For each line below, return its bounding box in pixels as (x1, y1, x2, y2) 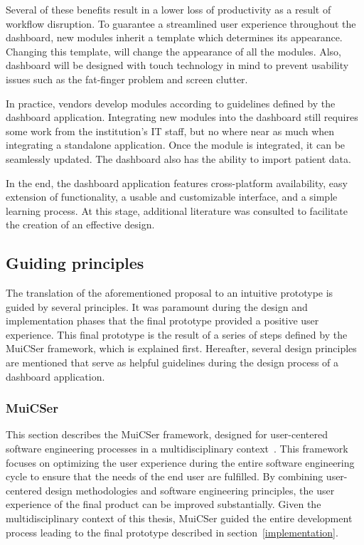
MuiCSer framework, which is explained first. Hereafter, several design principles (6, 341, 357, 356)
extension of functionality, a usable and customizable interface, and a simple (6, 189, 338, 204)
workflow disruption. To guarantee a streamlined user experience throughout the (6, 16, 356, 31)
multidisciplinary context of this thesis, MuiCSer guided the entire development (6, 511, 353, 526)
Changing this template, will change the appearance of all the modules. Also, (6, 43, 341, 58)
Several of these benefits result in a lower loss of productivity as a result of (6, 2, 331, 16)
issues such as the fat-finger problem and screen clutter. (6, 71, 248, 86)
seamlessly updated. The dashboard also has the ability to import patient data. (6, 151, 351, 166)
